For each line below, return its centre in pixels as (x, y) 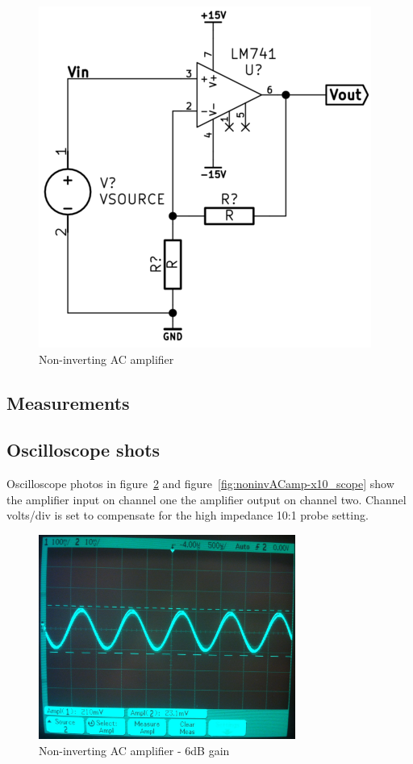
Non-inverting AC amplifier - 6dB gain (134, 750)
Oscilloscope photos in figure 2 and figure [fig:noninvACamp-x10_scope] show (200, 484)
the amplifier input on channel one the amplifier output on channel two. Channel (206, 499)
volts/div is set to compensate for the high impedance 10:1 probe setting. (188, 515)
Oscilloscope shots (83, 450)
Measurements (68, 402)
